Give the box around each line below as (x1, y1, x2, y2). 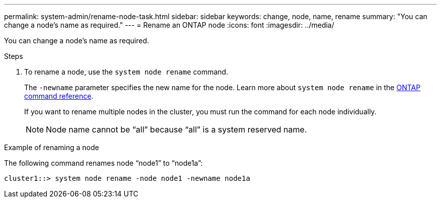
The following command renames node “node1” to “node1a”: (4, 159, 203, 167)
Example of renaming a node (4, 143, 99, 152)
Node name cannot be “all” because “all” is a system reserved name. (46, 124, 307, 134)
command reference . (24, 92, 94, 100)
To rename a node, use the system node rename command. (24, 68, 229, 76)
